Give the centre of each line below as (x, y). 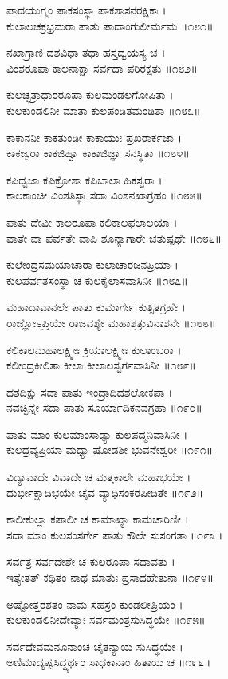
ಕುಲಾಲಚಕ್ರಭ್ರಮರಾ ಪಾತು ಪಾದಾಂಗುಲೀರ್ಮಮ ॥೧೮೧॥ (110, 25)
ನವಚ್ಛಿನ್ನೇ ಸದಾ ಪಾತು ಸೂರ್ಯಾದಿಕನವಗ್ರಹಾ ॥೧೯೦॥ (104, 407)
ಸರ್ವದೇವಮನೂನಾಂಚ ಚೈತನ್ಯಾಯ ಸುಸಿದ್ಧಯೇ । (95, 646)
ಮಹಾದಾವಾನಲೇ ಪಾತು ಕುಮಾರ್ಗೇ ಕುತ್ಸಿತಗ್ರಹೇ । (96, 307)
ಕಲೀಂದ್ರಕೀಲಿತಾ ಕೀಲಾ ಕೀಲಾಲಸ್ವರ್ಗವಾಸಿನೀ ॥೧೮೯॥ (101, 365)
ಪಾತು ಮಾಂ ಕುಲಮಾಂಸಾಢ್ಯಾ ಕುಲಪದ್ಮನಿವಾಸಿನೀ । (97, 434)
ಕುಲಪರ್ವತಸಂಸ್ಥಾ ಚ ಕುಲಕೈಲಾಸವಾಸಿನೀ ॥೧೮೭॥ (97, 280)
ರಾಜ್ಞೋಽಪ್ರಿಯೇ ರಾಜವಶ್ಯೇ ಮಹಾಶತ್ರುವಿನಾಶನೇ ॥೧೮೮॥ (111, 322)
